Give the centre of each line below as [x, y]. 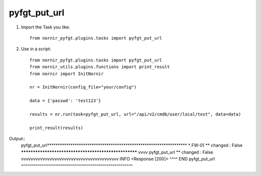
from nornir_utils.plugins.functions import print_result [100, 67]
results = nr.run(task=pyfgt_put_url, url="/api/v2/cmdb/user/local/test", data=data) [135, 114]
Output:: [17, 139]
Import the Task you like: [45, 27]
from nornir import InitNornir [67, 73]
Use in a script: [36, 49]
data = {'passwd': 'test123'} [65, 101]
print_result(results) [57, 128]
